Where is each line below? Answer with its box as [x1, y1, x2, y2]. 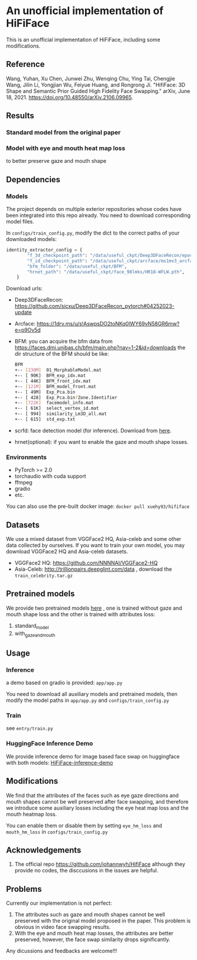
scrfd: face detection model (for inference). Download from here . [14, 427, 172, 434]
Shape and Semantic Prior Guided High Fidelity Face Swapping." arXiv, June [6, 87, 191, 95]
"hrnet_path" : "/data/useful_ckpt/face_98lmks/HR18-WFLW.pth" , [27, 269, 185, 275]
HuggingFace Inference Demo [6, 740, 93, 748]
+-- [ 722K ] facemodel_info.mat [14, 400, 94, 406]
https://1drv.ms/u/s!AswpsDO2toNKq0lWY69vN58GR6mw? [36, 320, 180, 327]
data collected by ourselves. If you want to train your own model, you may [6, 542, 185, 549]
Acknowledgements [6, 845, 81, 855]
